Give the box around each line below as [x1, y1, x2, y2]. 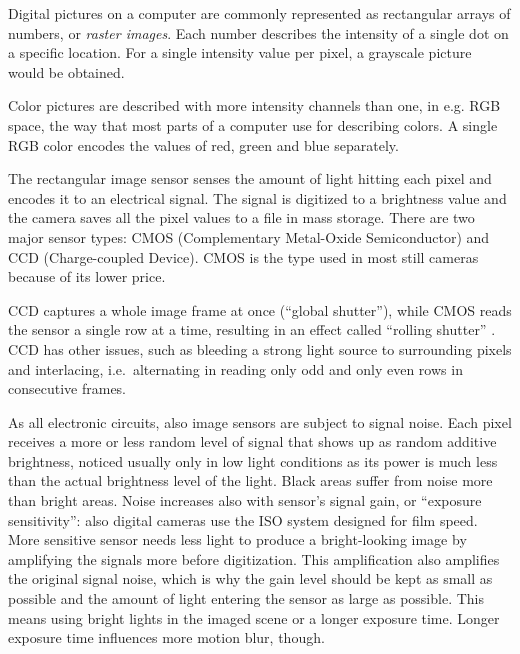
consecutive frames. [8, 378, 127, 399]
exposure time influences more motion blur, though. [8, 627, 325, 648]
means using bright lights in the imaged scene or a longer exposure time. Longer [8, 607, 500, 628]
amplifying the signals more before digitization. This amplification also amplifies [8, 548, 500, 569]
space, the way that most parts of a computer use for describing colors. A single [8, 114, 498, 135]
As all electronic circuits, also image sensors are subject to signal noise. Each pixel [8, 411, 512, 432]
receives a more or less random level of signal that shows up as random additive [8, 431, 497, 452]
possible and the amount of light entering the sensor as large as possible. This [8, 588, 485, 609]
